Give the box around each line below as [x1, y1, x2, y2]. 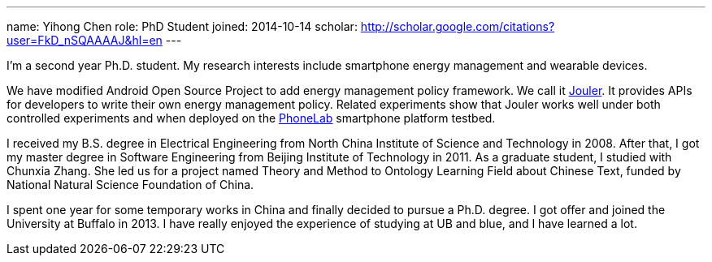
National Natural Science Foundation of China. [7, 178, 254, 191]
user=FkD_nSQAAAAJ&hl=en [7, 33, 163, 47]
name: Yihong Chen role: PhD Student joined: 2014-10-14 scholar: [7, 19, 358, 33]
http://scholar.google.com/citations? [360, 19, 555, 33]
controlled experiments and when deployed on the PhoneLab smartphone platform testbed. [7, 111, 496, 125]
